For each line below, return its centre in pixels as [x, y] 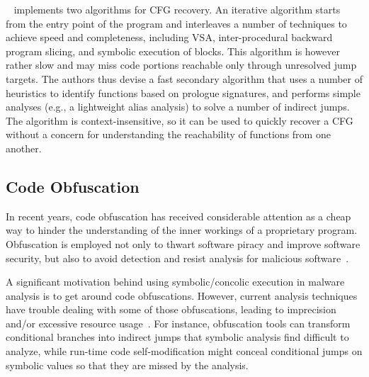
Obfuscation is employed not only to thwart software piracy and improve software [183, 243]
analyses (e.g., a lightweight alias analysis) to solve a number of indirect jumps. [178, 107]
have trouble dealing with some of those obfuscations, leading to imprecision [171, 309]
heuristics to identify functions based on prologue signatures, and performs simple [183, 92]
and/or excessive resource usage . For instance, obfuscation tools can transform [178, 323]
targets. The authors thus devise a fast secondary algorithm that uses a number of [184, 78]
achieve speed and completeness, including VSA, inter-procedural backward [169, 37]
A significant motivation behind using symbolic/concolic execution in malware [175, 282]
